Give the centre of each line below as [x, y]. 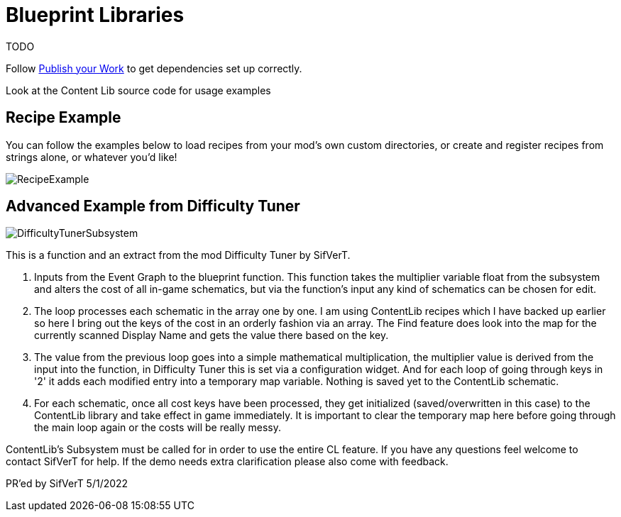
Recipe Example [64, 118]
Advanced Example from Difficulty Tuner [153, 206]
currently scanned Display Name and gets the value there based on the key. [211, 335]
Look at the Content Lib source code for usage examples [138, 90]
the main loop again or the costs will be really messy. [158, 428]
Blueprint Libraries [95, 15]
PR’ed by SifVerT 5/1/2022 [67, 484]
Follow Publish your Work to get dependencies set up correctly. [154, 68]
